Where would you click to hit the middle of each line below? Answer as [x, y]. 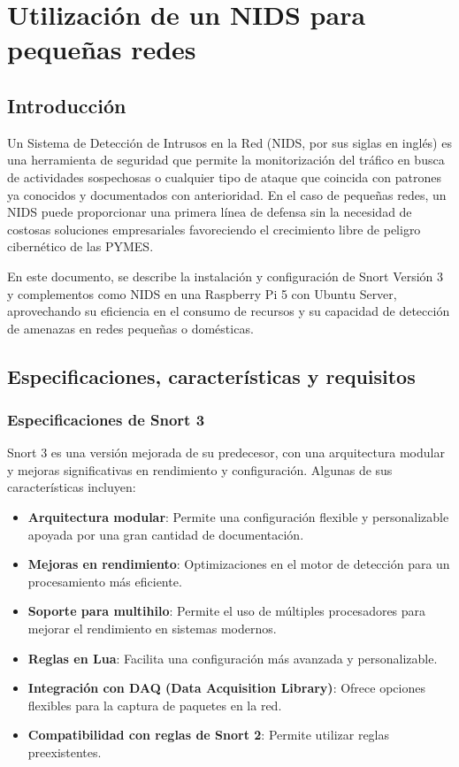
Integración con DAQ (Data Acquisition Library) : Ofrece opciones [226, 688]
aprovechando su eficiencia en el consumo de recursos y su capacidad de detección [229, 311]
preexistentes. [65, 752]
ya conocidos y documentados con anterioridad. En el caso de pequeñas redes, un [227, 194]
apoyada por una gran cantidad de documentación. [166, 534]
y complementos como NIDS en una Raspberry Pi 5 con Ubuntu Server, [202, 293]
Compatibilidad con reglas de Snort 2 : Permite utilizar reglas [209, 735]
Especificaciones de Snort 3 [106, 419]
